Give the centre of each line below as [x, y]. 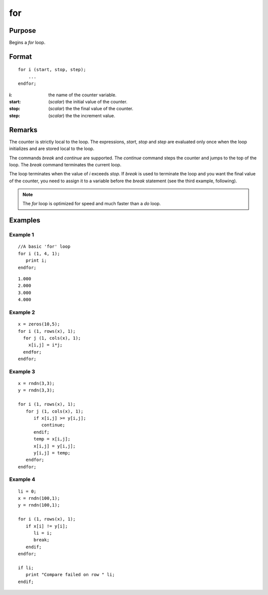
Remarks [23, 130]
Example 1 [22, 235]
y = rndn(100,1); [39, 505]
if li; [26, 568]
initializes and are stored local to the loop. [52, 149]
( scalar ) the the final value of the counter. [91, 109]
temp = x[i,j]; [52, 439]
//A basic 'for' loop [44, 247]
